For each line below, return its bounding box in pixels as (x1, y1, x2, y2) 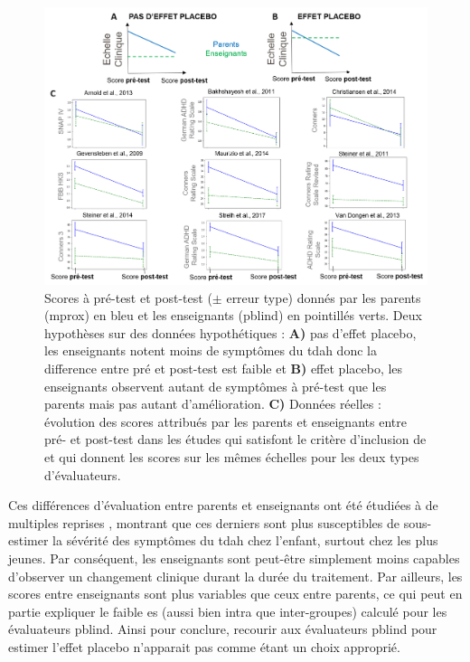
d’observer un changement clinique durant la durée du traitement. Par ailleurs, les (8, 566, 463, 585)
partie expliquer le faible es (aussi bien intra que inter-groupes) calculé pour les (8, 601, 447, 620)
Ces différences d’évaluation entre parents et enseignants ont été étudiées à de (8, 496, 438, 515)
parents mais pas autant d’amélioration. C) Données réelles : (44, 394, 381, 413)
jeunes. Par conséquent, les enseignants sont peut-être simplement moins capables (8, 549, 460, 568)
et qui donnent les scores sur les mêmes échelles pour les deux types (44, 448, 419, 467)
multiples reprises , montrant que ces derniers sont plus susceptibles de (8, 513, 399, 532)
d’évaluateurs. (44, 465, 121, 484)
